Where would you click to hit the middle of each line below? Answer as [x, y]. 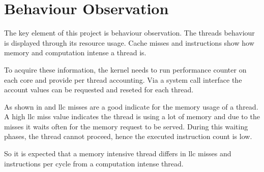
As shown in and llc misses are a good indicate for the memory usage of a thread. [131, 106]
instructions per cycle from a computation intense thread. [94, 163]
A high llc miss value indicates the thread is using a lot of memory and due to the [132, 116]
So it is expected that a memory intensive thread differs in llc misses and [118, 153]
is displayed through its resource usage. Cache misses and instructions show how [129, 42]
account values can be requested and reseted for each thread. [99, 90]
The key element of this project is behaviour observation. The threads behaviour [129, 33]
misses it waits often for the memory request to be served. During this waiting [126, 126]
